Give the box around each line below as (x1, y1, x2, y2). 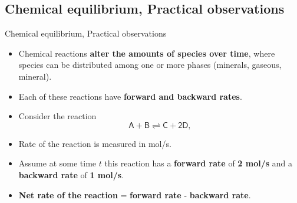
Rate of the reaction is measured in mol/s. (18, 137, 171, 149)
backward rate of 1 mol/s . (18, 168, 124, 181)
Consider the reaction (18, 110, 97, 122)
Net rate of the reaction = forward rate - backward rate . (18, 188, 251, 201)
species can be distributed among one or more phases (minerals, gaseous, (18, 58, 282, 71)
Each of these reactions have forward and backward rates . (18, 90, 242, 102)
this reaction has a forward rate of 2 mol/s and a (104, 157, 292, 169)
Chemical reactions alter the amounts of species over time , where (18, 47, 275, 59)
